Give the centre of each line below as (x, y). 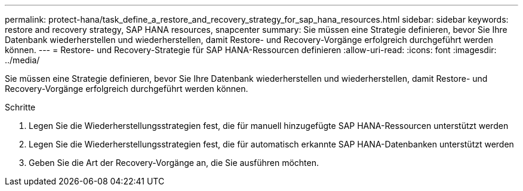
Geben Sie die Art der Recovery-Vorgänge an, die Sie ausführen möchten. (174, 163)
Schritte (20, 107)
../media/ (22, 60)
